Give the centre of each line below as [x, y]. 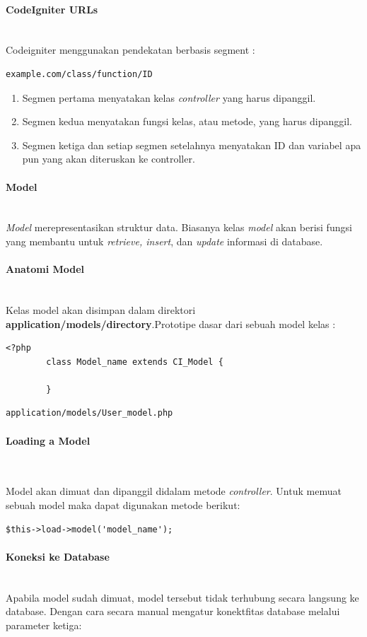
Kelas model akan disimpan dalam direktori [101, 309]
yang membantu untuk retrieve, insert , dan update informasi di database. [164, 241]
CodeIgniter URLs [52, 9]
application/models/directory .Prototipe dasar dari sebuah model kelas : [171, 323]
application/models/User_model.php [89, 413]
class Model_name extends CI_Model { [135, 362]
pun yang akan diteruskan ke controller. [109, 159]
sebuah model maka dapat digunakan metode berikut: [123, 505]
